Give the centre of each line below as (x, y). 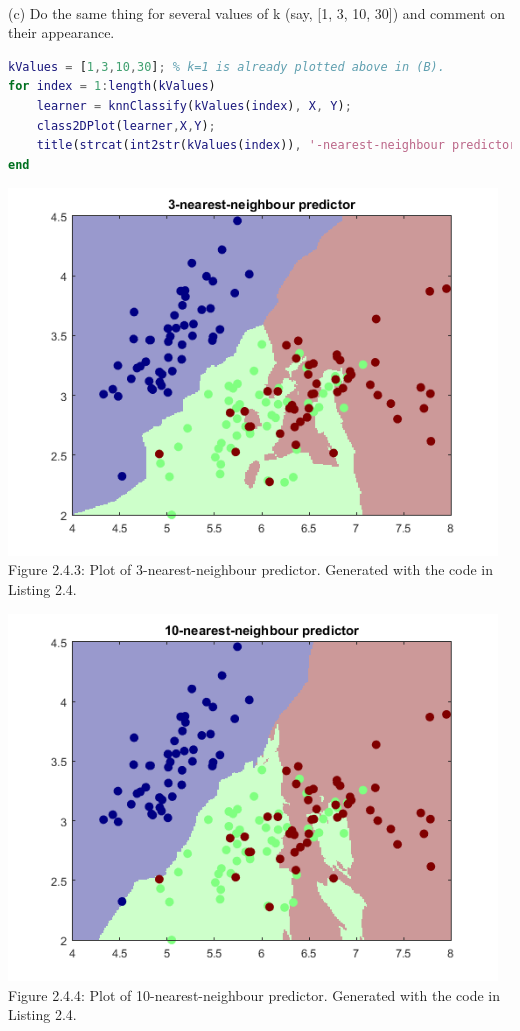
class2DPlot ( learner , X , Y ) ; (126, 125)
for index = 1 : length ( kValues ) (112, 86)
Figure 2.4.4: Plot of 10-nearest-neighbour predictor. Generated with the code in (254, 994)
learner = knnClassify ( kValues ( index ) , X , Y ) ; (194, 105)
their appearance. (61, 32)
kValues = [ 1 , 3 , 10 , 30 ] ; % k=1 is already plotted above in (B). (226, 66)
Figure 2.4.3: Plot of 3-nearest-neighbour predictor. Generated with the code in (251, 569)
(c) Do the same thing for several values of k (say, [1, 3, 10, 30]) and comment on (257, 12)
